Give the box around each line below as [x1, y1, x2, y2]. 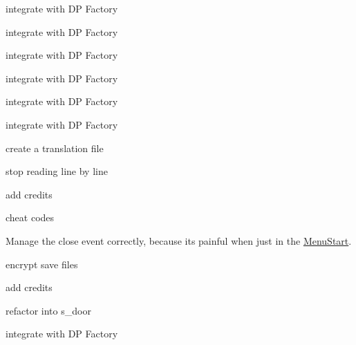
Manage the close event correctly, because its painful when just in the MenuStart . [6, 233, 352, 248]
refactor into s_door [6, 303, 91, 317]
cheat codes [6, 210, 55, 225]
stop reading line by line [6, 164, 108, 178]
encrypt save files [6, 257, 78, 271]
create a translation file [6, 140, 104, 155]
